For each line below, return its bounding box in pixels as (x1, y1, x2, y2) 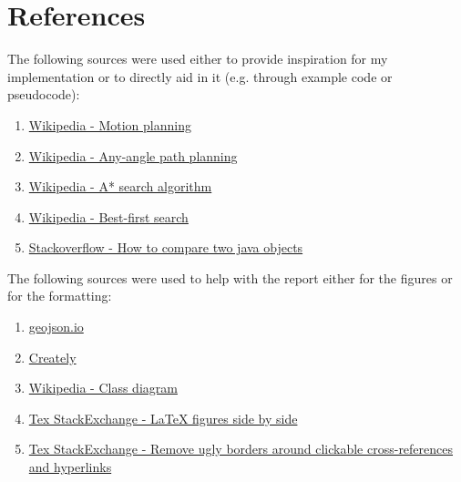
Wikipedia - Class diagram (28, 378, 178, 397)
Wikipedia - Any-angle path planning (28, 146, 238, 165)
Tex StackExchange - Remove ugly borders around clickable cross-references (28, 439, 454, 458)
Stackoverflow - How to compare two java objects (28, 238, 303, 257)
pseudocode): (7, 85, 80, 104)
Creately (28, 347, 77, 366)
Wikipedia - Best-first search (28, 207, 189, 226)
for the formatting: (7, 286, 112, 305)
